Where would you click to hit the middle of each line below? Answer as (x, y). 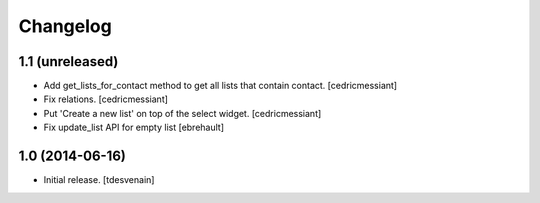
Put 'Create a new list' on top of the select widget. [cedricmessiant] (182, 113)
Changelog (65, 26)
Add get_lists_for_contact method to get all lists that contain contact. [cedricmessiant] (220, 86)
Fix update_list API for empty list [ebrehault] (134, 127)
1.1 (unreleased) (68, 61)
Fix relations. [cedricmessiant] (106, 99)
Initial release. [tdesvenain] (99, 180)
